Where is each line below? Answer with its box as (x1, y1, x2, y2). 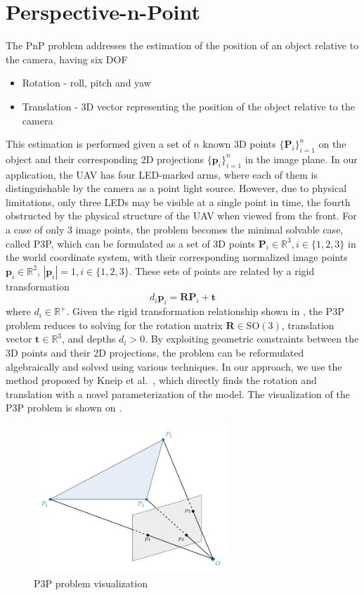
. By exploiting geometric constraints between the (145, 331, 359, 346)
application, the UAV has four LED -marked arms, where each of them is (6, 167, 318, 181)
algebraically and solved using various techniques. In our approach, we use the (6, 359, 342, 373)
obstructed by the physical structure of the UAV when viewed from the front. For (6, 208, 357, 223)
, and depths (62, 331, 116, 346)
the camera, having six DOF (6, 51, 128, 66)
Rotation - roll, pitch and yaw (22, 75, 151, 90)
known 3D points (202, 136, 276, 151)
